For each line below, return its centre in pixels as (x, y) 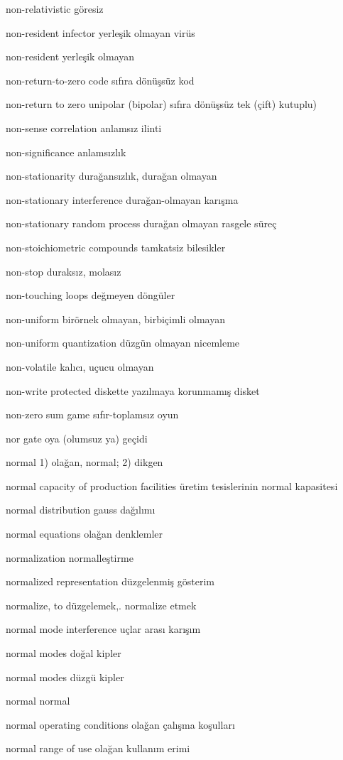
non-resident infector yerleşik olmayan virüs (100, 32)
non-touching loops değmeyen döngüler (91, 295)
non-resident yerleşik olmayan (70, 56)
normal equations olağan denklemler (85, 534)
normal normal (38, 701)
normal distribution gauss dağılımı (81, 510)
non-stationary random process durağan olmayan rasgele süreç (141, 223)
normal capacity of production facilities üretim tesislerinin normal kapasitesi (172, 485)
